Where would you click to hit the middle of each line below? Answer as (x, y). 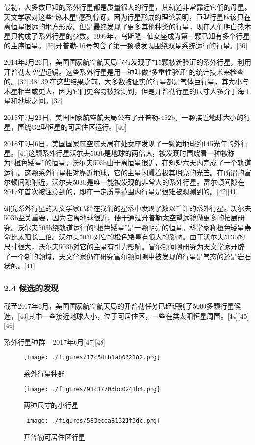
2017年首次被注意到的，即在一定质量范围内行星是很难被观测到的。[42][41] (121, 192)
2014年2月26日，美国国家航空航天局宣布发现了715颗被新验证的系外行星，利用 (127, 62)
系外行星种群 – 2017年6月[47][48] (55, 341)
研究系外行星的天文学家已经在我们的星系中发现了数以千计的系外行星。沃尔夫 (127, 208)
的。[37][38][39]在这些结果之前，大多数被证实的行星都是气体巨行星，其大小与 (127, 81)
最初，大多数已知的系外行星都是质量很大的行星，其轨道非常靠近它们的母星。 (127, 7)
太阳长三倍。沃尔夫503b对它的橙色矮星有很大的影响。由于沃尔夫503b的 (131, 237)
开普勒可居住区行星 (54, 436)
